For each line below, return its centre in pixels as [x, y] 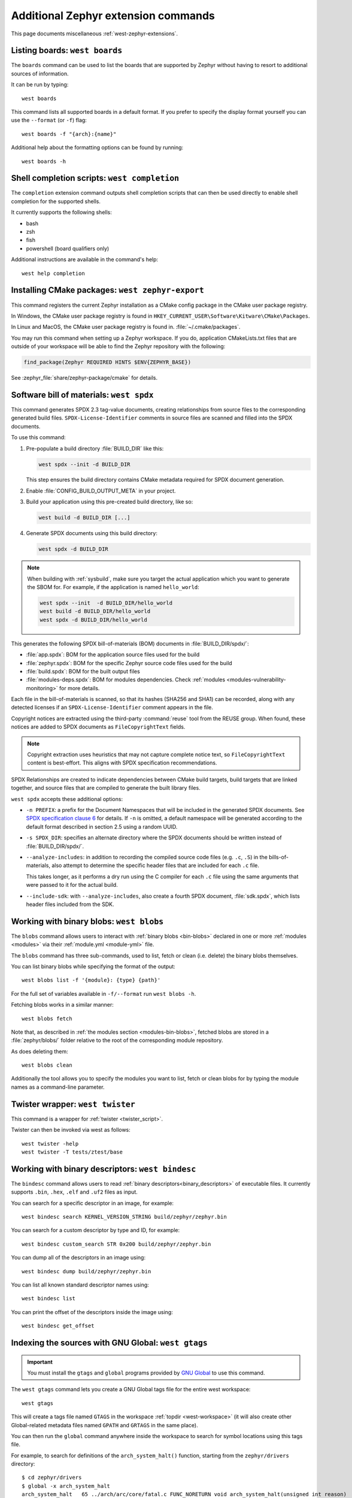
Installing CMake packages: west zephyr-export [108, 290]
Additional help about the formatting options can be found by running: [97, 147]
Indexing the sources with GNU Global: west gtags [109, 1343]
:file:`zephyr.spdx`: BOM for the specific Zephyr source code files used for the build [129, 663]
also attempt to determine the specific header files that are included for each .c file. [156, 865]
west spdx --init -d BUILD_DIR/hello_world [106, 603]
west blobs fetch [47, 1018]
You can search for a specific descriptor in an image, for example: [92, 1203]
